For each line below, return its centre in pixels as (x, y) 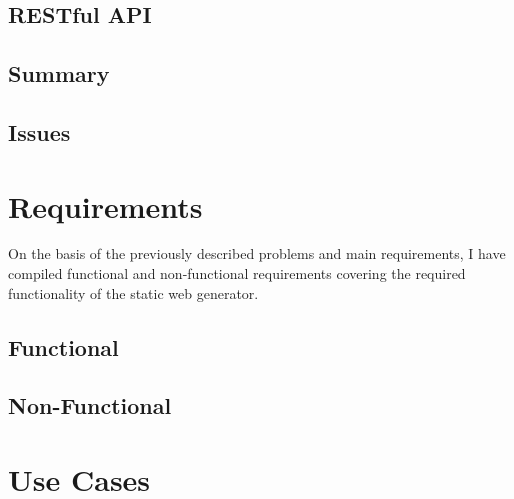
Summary (59, 73)
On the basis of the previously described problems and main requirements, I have (257, 253)
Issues (39, 131)
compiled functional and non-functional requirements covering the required (237, 273)
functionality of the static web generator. (133, 292)
